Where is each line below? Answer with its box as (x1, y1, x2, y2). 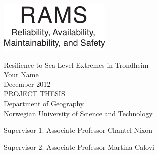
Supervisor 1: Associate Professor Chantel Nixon (4, 125, 153, 135)
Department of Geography (4, 98, 84, 108)
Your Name (4, 69, 39, 79)
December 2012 (4, 78, 51, 89)
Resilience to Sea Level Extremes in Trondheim (4, 59, 149, 70)
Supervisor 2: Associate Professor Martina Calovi (4, 141, 155, 152)
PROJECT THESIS (4, 88, 65, 99)
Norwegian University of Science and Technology (4, 108, 153, 118)
